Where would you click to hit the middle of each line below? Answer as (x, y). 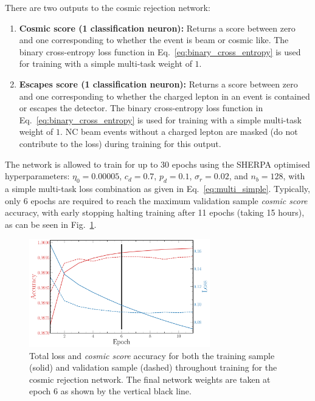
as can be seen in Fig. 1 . (51, 224)
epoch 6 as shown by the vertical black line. (110, 391)
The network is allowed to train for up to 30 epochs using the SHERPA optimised (157, 164)
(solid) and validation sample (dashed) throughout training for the (153, 367)
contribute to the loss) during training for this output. (120, 143)
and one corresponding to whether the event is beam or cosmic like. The (154, 40)
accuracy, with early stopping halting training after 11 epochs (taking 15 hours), (155, 212)
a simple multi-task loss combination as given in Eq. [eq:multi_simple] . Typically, (157, 188)
